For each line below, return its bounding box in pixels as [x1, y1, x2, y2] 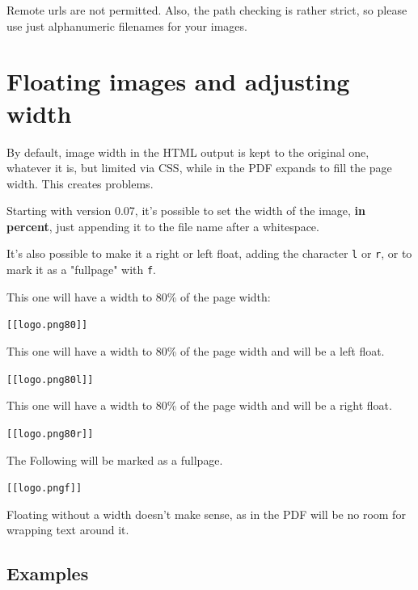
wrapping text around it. [6, 521, 129, 538]
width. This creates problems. [6, 175, 154, 192]
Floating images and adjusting [6, 65, 350, 98]
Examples [6, 561, 89, 586]
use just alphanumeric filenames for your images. [6, 17, 247, 34]
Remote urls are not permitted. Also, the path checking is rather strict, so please [6, 2, 407, 18]
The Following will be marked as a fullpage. [6, 451, 223, 468]
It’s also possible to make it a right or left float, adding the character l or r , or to [6, 245, 412, 262]
